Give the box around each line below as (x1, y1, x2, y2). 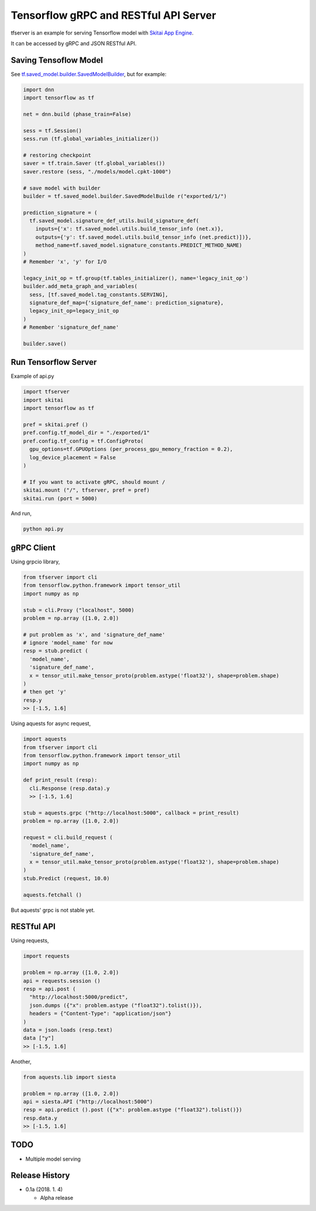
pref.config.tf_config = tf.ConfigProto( (23, 437, 144, 444)
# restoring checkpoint (23, 152, 92, 158)
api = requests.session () (23, 977, 101, 984)
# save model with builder (23, 184, 101, 191)
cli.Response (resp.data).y (29, 785, 110, 792)
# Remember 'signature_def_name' (23, 324, 119, 331)
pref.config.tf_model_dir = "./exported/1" (23, 429, 150, 436)
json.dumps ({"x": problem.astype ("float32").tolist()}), (29, 1002, 202, 1008)
